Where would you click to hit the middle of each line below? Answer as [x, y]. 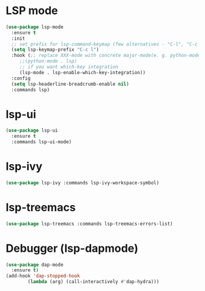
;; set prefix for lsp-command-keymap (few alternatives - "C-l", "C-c [105, 44]
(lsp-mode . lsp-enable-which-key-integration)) [83, 72]
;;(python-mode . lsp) [48, 61]
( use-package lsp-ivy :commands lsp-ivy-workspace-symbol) [83, 183]
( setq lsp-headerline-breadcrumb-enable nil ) [70, 84]
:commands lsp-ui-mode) [41, 142]
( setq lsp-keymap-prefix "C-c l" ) [55, 50]
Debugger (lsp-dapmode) [72, 248]
